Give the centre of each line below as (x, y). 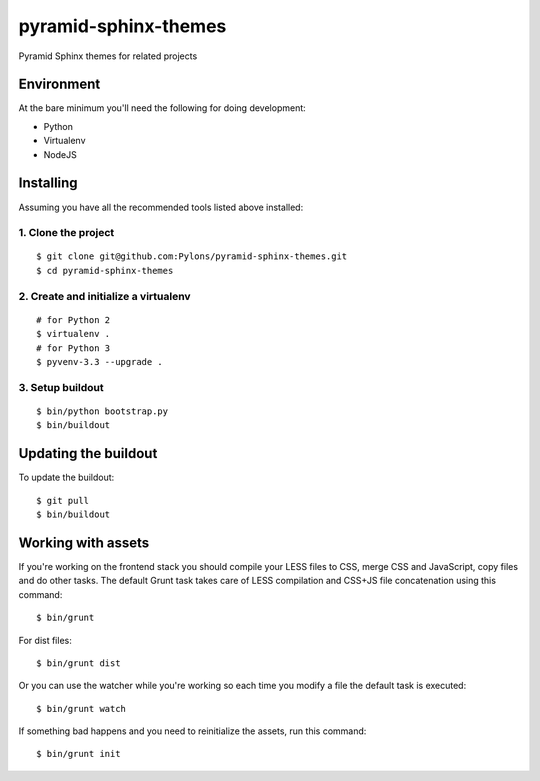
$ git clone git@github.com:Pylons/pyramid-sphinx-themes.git (192, 256)
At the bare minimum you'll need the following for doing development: (162, 108)
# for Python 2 (73, 319)
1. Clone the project (66, 233)
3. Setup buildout (61, 387)
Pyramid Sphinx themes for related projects (108, 56)
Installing (48, 183)
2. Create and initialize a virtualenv (104, 296)
